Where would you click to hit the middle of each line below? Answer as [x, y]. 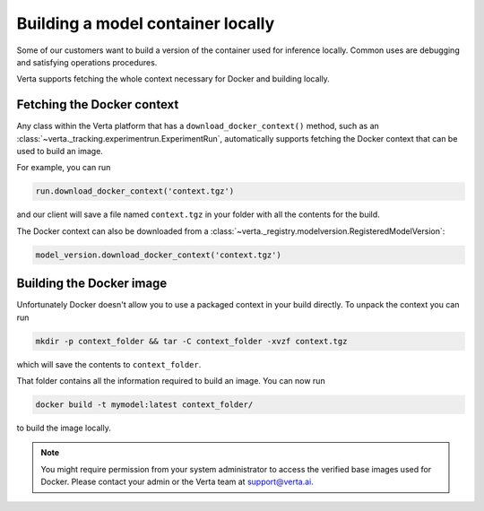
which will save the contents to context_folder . [109, 364]
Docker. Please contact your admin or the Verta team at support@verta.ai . [177, 482]
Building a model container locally [146, 23]
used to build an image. [60, 152]
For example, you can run [64, 168]
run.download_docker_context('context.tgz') [135, 191]
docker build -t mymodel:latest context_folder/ [144, 404]
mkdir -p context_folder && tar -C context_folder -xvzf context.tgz [191, 341]
